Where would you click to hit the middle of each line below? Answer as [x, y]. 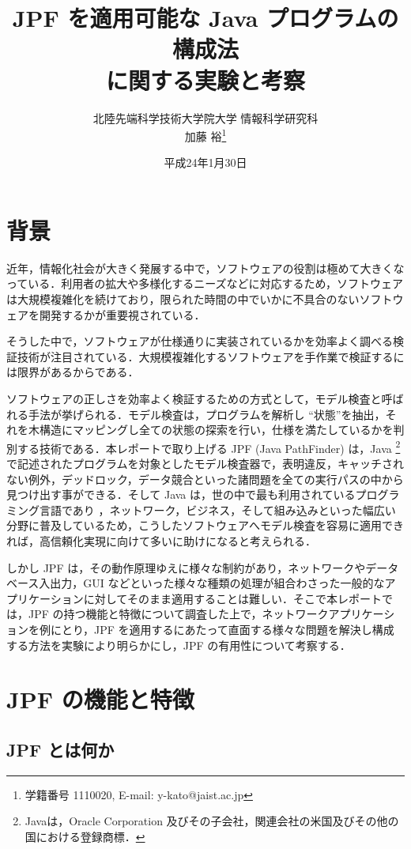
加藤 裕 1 [205, 135]
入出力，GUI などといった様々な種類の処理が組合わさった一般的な [212, 583]
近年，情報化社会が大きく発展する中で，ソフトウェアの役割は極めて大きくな [205, 268]
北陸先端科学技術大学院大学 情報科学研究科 [205, 117]
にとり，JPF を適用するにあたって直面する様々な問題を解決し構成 [222, 629]
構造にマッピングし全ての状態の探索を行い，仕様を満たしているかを [216, 430]
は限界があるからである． [73, 372]
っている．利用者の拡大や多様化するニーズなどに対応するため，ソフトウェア [205, 283]
